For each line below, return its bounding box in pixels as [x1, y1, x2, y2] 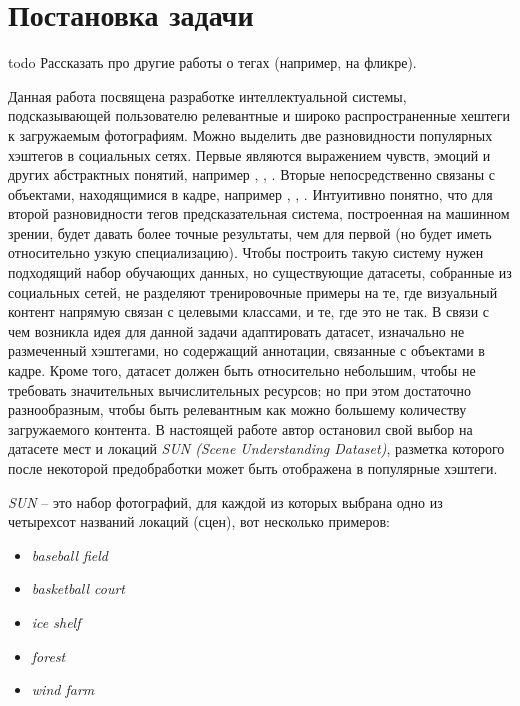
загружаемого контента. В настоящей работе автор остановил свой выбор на [8, 418, 473, 439]
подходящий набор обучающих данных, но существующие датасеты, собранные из [8, 262, 512, 283]
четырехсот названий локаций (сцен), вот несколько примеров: [8, 511, 390, 532]
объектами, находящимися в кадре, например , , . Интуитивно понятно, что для [8, 183, 493, 204]
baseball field [31, 544, 109, 565]
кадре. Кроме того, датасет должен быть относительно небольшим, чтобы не [8, 360, 476, 381]
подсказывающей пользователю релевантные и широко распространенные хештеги [8, 105, 511, 126]
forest [31, 645, 66, 666]
